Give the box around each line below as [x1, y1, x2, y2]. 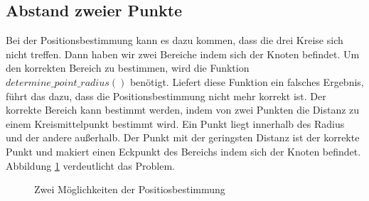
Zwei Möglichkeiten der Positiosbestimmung [34, 182, 225, 197]
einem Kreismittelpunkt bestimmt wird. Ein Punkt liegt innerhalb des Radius [6, 116, 345, 131]
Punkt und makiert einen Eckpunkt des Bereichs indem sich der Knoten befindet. [6, 143, 361, 158]
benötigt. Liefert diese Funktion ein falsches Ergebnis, [129, 74, 364, 89]
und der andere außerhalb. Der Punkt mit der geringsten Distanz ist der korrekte [6, 130, 360, 145]
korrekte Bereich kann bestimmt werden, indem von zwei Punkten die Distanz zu [6, 102, 360, 117]
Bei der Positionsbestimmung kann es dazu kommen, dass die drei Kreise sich [6, 33, 343, 48]
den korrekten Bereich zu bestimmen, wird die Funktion [6, 60, 250, 75]
